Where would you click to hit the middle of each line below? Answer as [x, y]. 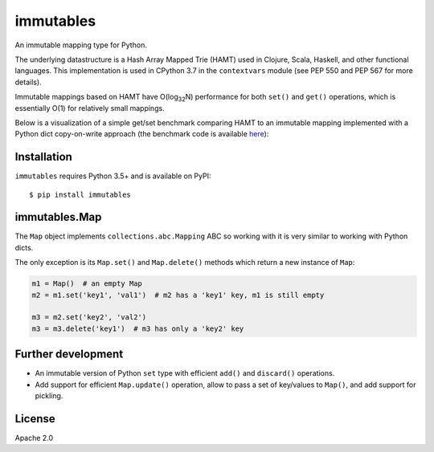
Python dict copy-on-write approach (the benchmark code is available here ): [142, 134]
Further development [69, 354]
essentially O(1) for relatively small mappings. [90, 108]
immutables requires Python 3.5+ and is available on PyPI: [113, 176]
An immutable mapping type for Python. [81, 45]
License [35, 419]
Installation [43, 157]
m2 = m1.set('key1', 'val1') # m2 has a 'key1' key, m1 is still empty [178, 295]
